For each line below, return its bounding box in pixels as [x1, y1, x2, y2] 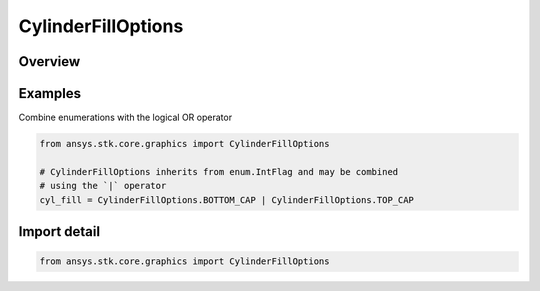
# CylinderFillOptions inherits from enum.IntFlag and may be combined [39, 166, 399, 177]
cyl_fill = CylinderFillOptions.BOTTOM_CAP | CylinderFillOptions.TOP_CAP [39, 194, 415, 205]
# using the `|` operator [39, 180, 167, 192]
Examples [18, 85, 82, 102]
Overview [18, 53, 81, 70]
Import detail [18, 223, 100, 240]
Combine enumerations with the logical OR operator [18, 111, 233, 124]
